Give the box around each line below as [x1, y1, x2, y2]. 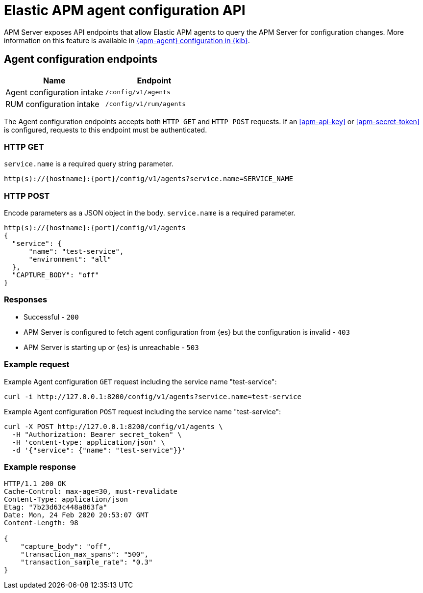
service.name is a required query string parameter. [4, 160, 174, 168]
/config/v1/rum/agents [105, 100, 186, 108]
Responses [4, 295, 48, 305]
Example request [4, 359, 70, 370]
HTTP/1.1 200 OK [4, 480, 66, 488]
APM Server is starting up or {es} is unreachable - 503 [24, 343, 199, 351]
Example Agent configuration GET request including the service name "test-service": [4, 377, 277, 386]
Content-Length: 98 [4, 519, 78, 527]
